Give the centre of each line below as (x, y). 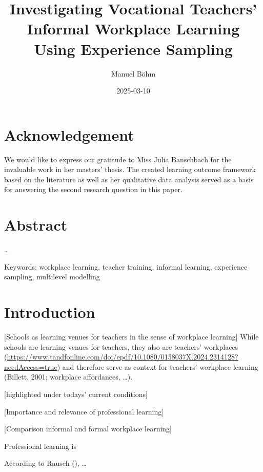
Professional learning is (40, 446)
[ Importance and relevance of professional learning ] (84, 411)
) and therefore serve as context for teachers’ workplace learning (158, 366)
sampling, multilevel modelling (52, 277)
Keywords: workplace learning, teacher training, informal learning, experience (126, 266)
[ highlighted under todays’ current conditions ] (76, 394)
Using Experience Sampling (133, 49)
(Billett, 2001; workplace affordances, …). (68, 377)
